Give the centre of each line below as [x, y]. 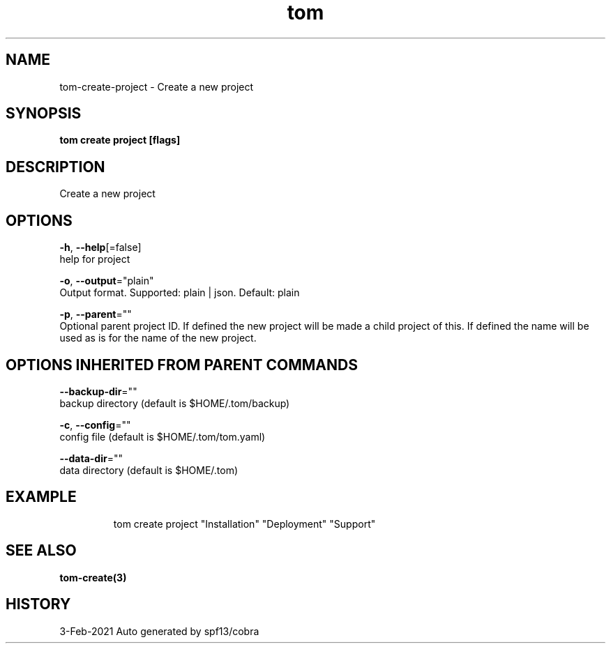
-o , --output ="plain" [107, 281]
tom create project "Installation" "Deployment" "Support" [244, 524]
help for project [95, 259]
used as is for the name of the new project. [158, 338]
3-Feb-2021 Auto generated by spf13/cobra [159, 631]
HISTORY [38, 604]
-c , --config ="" [95, 425]
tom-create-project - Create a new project [157, 86]
